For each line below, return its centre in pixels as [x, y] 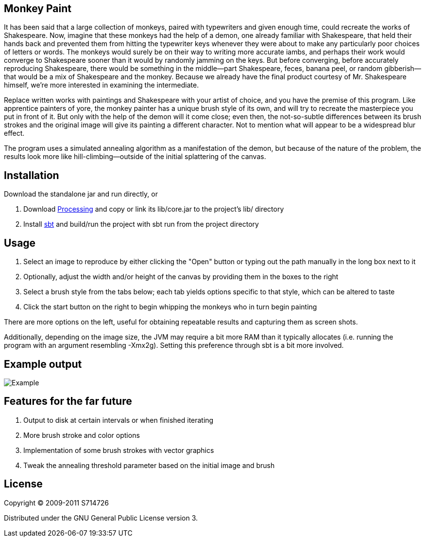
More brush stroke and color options [82, 435]
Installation [32, 175]
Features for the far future [68, 401]
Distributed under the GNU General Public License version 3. [101, 518]
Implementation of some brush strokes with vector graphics [119, 450]
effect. [14, 133]
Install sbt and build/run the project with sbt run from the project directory [141, 224]
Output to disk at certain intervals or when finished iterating [119, 420]
